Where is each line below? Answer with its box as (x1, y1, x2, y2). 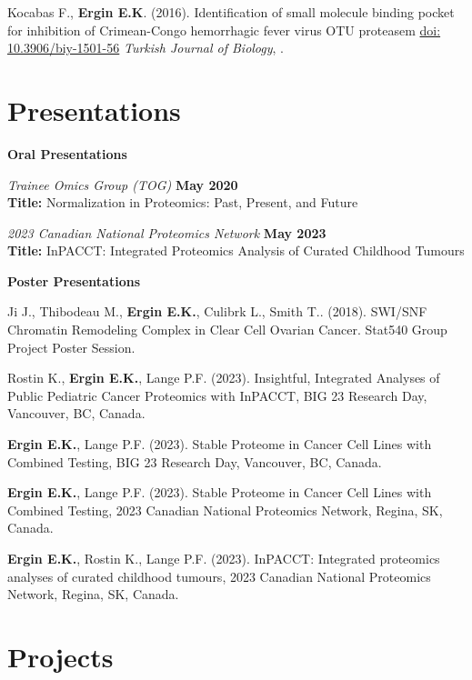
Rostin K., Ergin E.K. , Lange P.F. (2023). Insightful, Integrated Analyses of (7, 368, 440, 387)
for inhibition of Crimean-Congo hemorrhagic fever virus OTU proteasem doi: (7, 20, 441, 39)
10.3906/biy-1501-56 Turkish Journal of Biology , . (7, 38, 285, 57)
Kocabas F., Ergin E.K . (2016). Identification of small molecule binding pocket (7, 3, 455, 21)
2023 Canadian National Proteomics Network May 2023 (7, 223, 326, 242)
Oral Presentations (7, 144, 127, 163)
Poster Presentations (7, 271, 141, 290)
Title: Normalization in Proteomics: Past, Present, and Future (7, 193, 358, 212)
